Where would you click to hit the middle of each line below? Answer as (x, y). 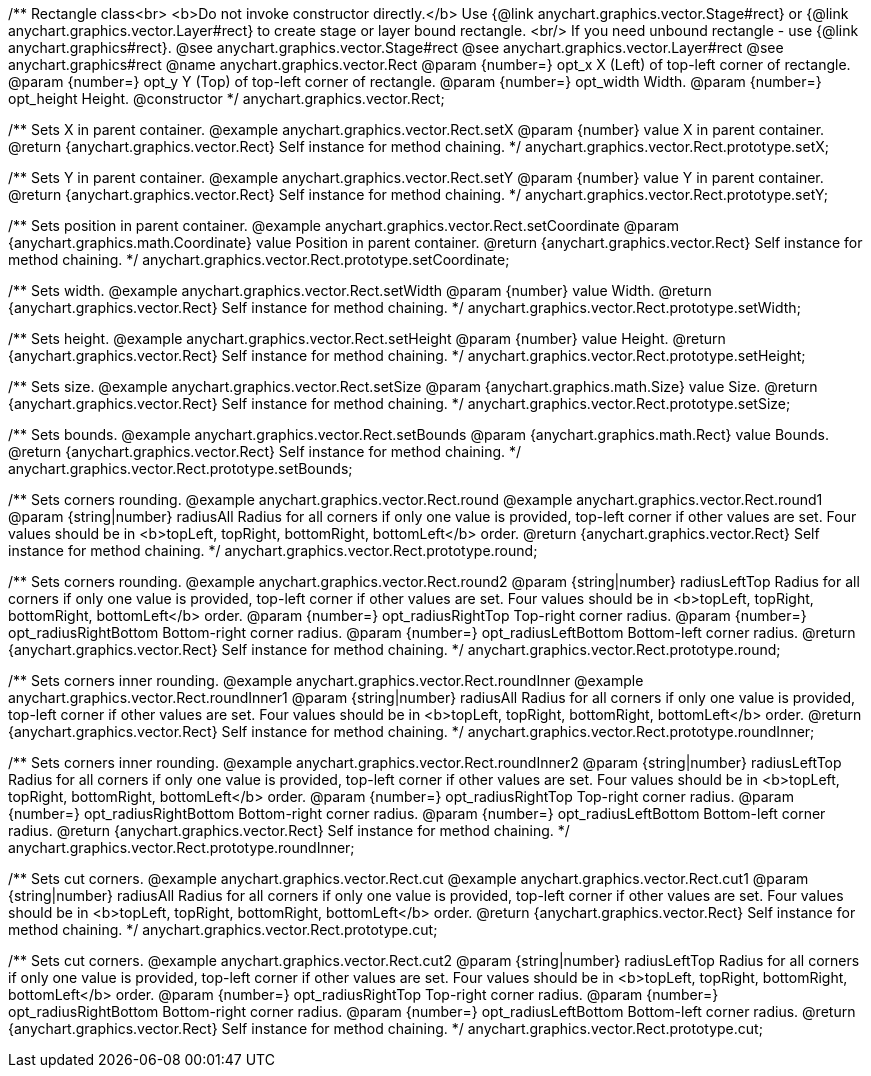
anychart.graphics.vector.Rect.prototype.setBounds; (180, 468)
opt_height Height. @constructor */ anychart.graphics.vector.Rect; (226, 98)
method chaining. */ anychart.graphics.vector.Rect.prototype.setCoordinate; (259, 259)
